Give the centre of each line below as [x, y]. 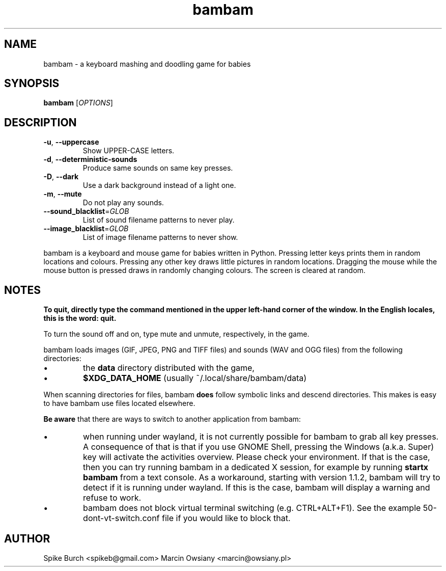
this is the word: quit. [80, 318]
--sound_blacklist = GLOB [86, 211]
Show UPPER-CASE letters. [129, 151]
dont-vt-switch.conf [121, 518]
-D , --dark [61, 177]
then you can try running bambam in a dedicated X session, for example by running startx [256, 467]
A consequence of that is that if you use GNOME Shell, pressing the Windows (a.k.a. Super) [259, 447]
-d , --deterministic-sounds [90, 159]
